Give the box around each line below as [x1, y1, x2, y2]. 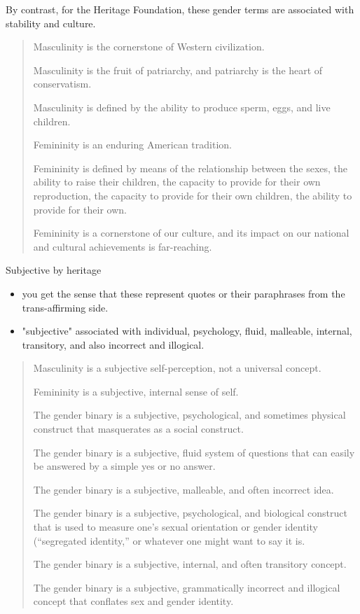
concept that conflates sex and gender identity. [33, 594, 234, 608]
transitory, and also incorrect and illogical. [22, 337, 205, 351]
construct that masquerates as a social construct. [33, 421, 244, 436]
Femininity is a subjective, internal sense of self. [33, 384, 239, 398]
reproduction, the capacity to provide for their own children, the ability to [33, 188, 352, 202]
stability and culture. [6, 15, 96, 30]
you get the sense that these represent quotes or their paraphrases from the [22, 286, 345, 300]
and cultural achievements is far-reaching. [33, 239, 212, 253]
